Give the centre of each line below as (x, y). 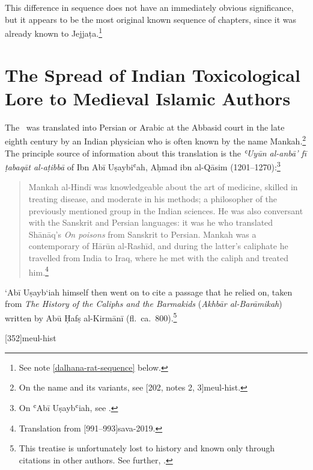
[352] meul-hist (31, 338)
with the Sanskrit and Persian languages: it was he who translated (151, 222)
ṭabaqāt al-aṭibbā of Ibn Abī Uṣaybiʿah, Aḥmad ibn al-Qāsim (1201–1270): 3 (143, 166)
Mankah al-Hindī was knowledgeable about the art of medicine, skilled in (163, 187)
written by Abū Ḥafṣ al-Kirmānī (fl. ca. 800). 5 (91, 317)
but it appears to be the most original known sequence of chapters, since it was (151, 19)
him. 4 (38, 271)
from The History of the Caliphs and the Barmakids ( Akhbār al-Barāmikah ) (144, 304)
